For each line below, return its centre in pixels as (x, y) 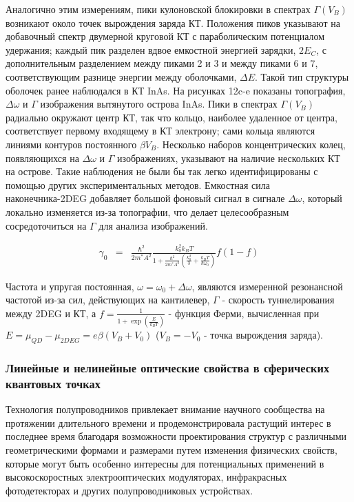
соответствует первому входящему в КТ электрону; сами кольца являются (160, 131)
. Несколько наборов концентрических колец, (251, 144)
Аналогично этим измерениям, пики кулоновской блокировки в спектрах (158, 9)
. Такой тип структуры (302, 76)
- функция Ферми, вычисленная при (244, 313)
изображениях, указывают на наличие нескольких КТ (229, 158)
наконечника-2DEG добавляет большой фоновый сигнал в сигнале (145, 198)
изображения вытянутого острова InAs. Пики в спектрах (159, 104)
